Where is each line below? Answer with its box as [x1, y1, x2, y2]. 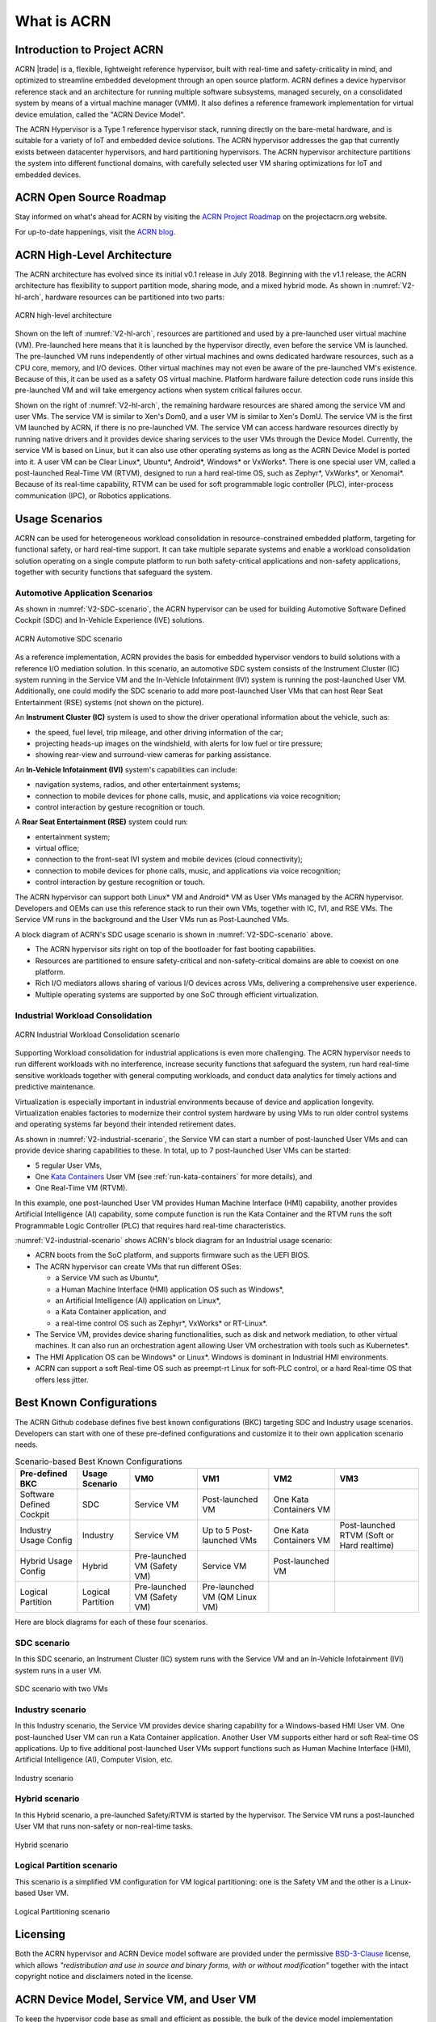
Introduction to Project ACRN [15, 43, 164, 57]
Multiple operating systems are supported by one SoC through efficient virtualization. [35, 989, 319, 999]
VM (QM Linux [202, 1592, 258, 1603]
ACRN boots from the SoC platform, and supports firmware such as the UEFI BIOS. [35, 1250, 310, 1260]
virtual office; [35, 844, 80, 853]
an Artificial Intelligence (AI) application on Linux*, [55, 1295, 221, 1305]
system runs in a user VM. [15, 1665, 103, 1675]
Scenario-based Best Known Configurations [15, 1456, 183, 1467]
